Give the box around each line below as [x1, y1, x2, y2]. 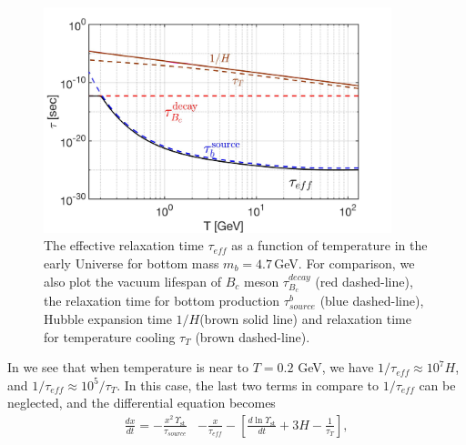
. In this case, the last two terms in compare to [116, 375, 379, 394]
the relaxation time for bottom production [44, 291, 280, 310]
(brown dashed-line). [195, 327, 310, 346]
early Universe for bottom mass [44, 253, 219, 272]
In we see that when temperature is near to [7, 358, 249, 377]
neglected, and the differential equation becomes [7, 393, 276, 412]
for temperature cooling [44, 327, 176, 346]
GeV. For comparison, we [274, 253, 415, 272]
